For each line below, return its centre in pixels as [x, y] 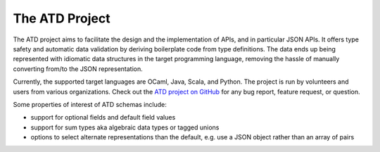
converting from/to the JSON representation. [78, 69]
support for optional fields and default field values [103, 118]
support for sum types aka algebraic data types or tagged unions [125, 127]
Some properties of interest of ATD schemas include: [90, 104]
